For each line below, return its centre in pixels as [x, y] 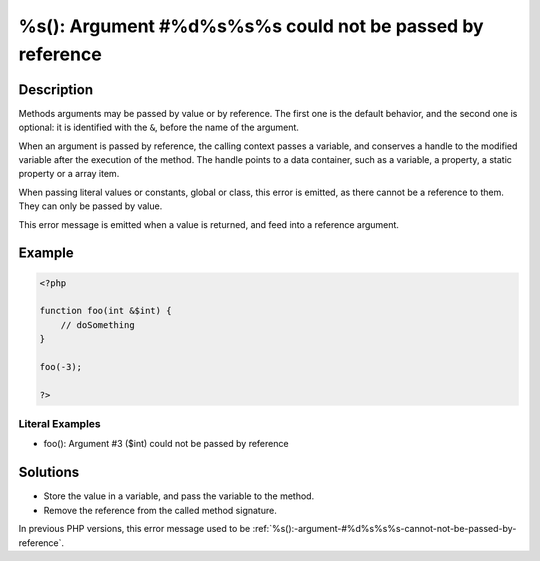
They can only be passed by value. [90, 206]
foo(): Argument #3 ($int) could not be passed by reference [166, 444]
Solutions [49, 472]
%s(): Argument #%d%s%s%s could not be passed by [251, 26]
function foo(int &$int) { [105, 311]
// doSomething [97, 324]
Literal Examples [59, 424]
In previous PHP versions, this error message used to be [134, 529]
